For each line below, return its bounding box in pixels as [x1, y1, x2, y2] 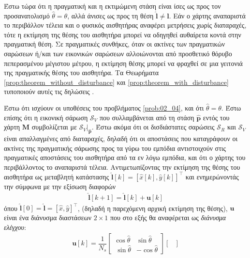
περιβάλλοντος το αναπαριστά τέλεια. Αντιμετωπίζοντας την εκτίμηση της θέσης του [4, 161, 240, 172]
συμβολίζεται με [31, 122, 77, 132]
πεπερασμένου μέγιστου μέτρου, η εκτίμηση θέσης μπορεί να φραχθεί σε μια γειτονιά [4, 58, 243, 68]
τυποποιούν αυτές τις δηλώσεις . [4, 86, 94, 97]
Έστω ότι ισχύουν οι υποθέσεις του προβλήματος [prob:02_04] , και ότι [4, 102, 204, 113]
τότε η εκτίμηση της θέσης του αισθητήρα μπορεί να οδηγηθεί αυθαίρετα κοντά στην [4, 29, 241, 39]
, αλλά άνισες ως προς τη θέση [67, 10, 154, 20]
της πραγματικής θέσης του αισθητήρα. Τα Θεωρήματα [4, 67, 159, 78]
